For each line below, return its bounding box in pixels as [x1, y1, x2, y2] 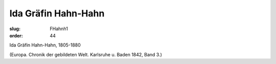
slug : [9, 26, 20, 32]
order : [9, 32, 23, 38]
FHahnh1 [50, 26, 68, 32]
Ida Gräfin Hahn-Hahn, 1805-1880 [9, 42, 81, 48]
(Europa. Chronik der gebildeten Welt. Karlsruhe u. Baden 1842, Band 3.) [9, 51, 162, 57]
